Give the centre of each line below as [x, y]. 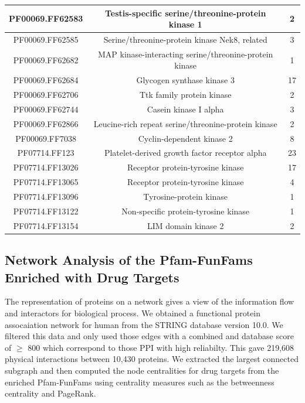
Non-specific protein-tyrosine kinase [186, 211]
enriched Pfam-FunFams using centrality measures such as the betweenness [140, 382]
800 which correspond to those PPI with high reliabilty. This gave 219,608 [161, 347]
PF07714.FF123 [46, 153]
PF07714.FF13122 [46, 211]
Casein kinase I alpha [185, 109]
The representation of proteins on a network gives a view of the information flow [150, 301]
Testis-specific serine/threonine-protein [185, 13]
